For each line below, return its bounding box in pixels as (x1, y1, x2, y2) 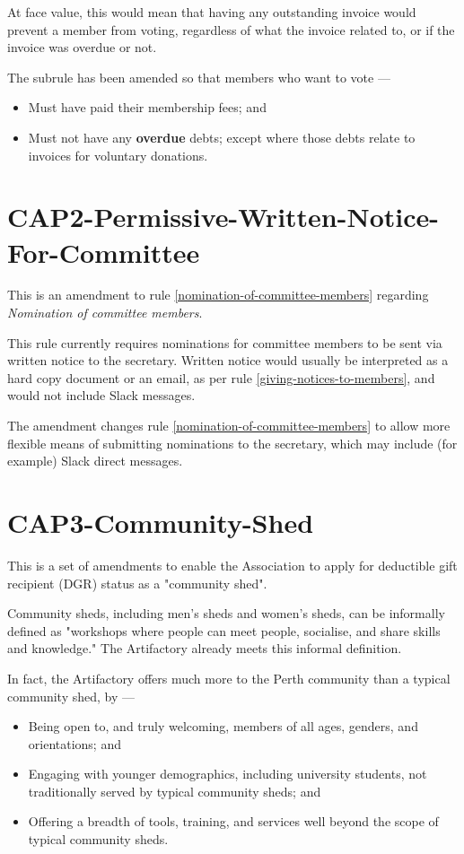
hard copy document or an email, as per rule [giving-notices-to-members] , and (7, 368, 435, 387)
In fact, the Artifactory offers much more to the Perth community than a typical (7, 668, 451, 687)
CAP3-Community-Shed (7, 504, 314, 540)
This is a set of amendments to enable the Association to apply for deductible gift (7, 555, 458, 574)
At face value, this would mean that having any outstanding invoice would (7, 3, 416, 21)
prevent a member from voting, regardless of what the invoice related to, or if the (7, 20, 455, 39)
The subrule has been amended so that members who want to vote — (7, 67, 390, 86)
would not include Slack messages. (7, 386, 196, 405)
